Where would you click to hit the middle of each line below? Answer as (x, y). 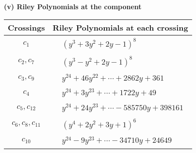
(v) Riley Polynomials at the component (73, 6)
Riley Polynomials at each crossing (120, 27)
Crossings (26, 27)
